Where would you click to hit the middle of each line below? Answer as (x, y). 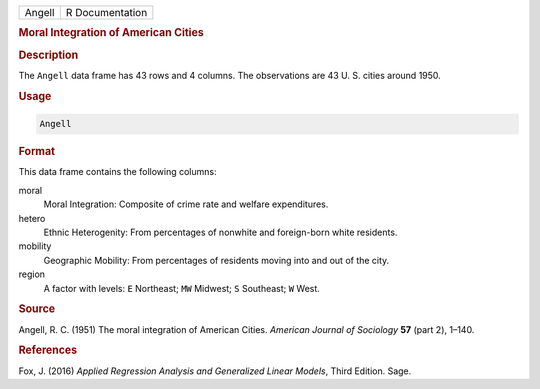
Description (48, 55)
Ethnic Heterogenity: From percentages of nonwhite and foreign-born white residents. (220, 232)
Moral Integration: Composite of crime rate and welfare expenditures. (186, 204)
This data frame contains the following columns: (117, 172)
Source (37, 309)
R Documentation (106, 12)
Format (36, 152)
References (48, 350)
